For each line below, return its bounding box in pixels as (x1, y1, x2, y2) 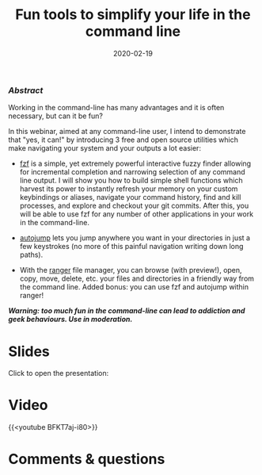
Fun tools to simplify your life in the (15, 6, 251, 24)
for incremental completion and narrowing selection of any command (19, 167, 245, 177)
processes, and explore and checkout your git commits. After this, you (19, 201, 249, 211)
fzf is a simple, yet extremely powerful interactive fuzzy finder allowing (19, 159, 252, 168)
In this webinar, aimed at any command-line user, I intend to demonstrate (8, 127, 246, 136)
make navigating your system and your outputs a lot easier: (8, 144, 202, 153)
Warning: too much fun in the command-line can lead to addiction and (8, 306, 245, 316)
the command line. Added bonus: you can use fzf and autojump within (19, 282, 249, 292)
